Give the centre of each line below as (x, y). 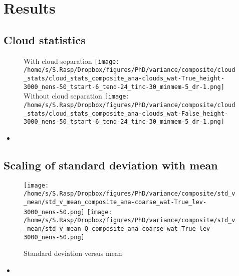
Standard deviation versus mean (73, 253)
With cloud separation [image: (72, 61)
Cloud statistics (45, 39)
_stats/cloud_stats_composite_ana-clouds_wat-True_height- (124, 78)
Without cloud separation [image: (77, 96)
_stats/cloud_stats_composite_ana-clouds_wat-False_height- (126, 113)
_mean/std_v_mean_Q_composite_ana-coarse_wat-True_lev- (119, 228)
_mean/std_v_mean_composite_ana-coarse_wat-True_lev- (115, 202)
